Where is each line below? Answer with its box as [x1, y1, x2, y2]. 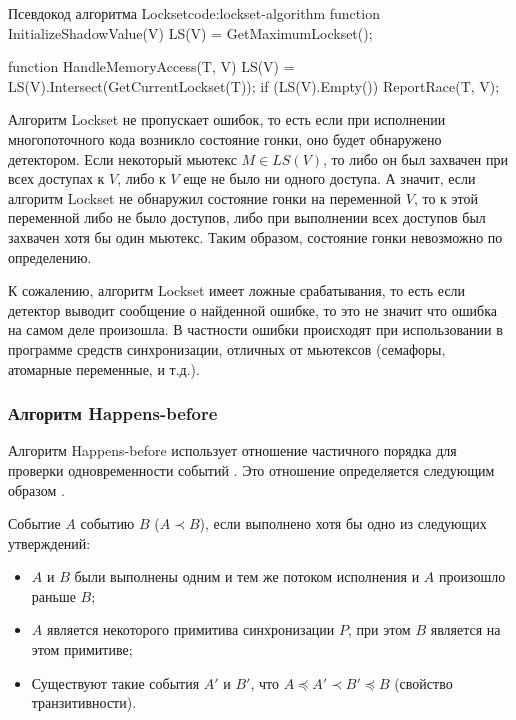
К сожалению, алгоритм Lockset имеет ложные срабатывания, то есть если [8, 280, 466, 301]
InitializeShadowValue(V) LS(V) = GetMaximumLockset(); [8, 22, 373, 43]
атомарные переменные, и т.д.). [8, 358, 200, 379]
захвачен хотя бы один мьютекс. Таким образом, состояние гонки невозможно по [8, 226, 503, 247]
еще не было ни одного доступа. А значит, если [183, 168, 476, 189]
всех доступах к [8, 168, 105, 189]
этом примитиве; [31, 639, 133, 660]
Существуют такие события [31, 672, 200, 693]
